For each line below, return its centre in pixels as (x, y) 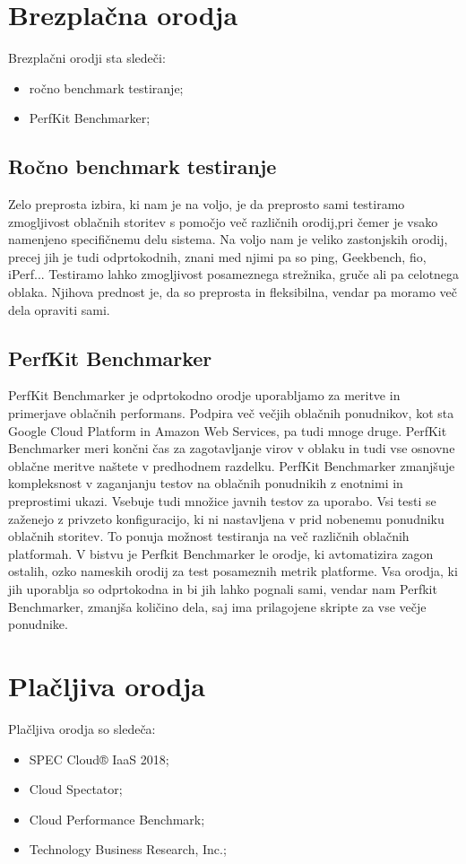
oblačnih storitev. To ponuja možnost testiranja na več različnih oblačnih (209, 536)
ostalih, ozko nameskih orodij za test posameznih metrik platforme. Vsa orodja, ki (233, 571)
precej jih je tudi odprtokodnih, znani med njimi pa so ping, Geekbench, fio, (217, 256)
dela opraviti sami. (59, 309)
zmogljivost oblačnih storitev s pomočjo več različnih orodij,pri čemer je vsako (223, 221)
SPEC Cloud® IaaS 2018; (99, 759)
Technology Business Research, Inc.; (128, 849)
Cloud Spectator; (76, 789)
